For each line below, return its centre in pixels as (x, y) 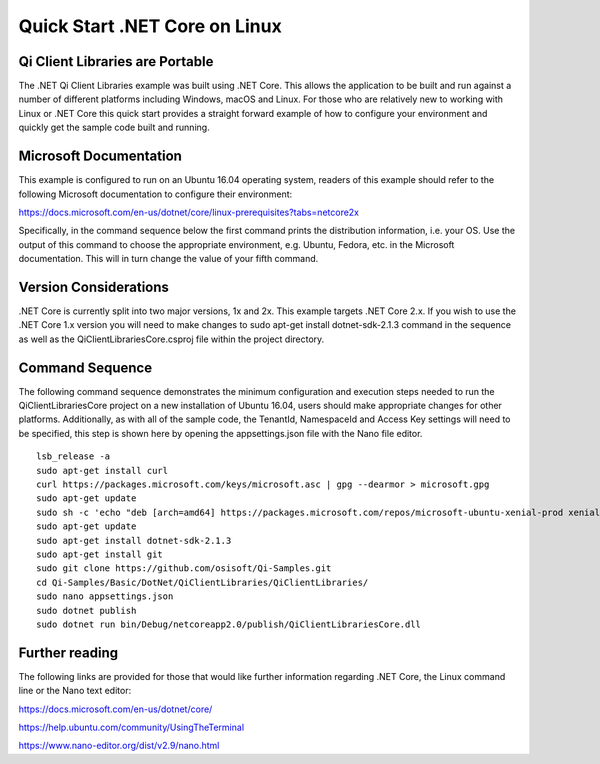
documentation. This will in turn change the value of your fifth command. (168, 259)
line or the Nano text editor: (75, 691)
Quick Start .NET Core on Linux (150, 26)
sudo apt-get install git (100, 554)
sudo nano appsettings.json (105, 596)
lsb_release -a (73, 456)
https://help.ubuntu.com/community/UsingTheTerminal (131, 727)
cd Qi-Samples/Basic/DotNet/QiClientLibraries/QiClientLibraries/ (202, 582)
